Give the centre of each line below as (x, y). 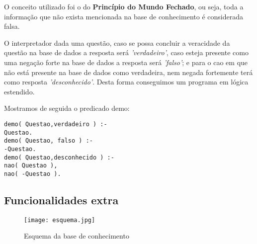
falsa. (12, 26)
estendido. (19, 91)
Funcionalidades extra (61, 200)
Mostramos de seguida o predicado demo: (67, 108)
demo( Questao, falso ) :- (48, 141)
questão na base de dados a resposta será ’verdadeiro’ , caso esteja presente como (126, 52)
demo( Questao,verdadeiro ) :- (56, 124)
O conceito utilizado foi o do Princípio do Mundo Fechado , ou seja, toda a (124, 6)
